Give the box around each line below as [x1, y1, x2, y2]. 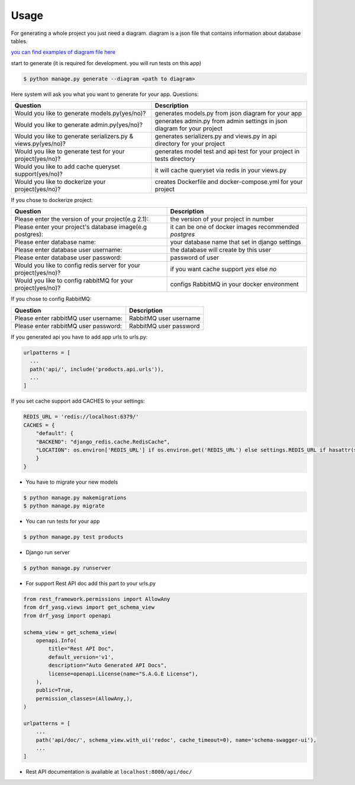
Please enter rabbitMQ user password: [14, 321, 122, 330]
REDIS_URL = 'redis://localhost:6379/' [23, 413, 139, 420]
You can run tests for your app [25, 518, 100, 525]
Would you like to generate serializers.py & [14, 132, 134, 140]
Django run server [25, 549, 70, 556]
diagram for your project [154, 124, 223, 133]
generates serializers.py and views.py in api [154, 132, 277, 140]
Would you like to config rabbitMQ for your [14, 276, 133, 285]
